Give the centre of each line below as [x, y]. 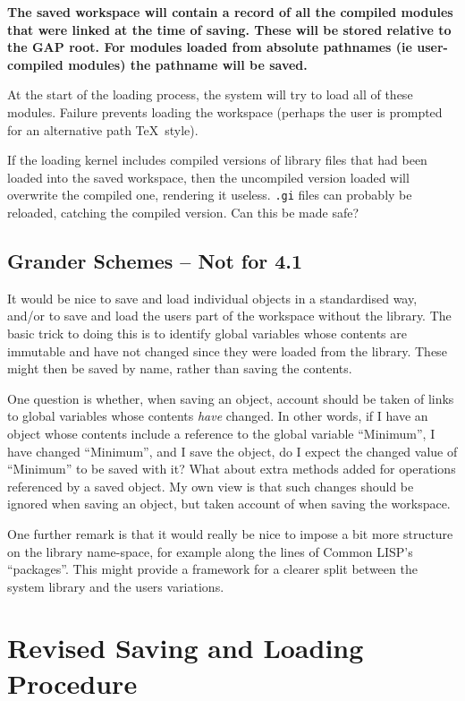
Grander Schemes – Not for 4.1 [155, 260]
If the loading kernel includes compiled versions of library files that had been [217, 160]
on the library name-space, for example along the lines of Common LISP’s [210, 551]
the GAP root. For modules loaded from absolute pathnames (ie [210, 47]
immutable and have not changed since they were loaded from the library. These [227, 350]
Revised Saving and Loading [186, 648]
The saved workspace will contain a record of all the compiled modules [230, 12]
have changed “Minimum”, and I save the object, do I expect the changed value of [232, 451]
